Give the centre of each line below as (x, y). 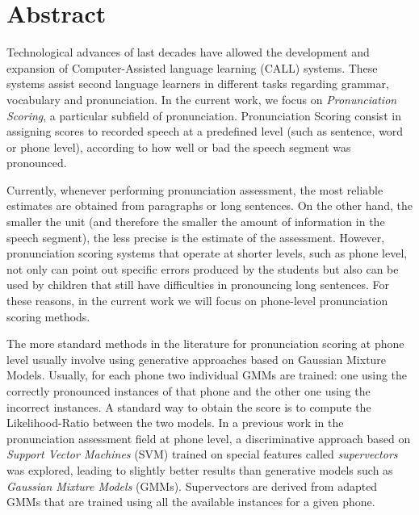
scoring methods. (48, 316)
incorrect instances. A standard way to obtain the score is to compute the (189, 406)
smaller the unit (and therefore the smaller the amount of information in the (196, 222)
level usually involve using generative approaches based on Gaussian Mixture (197, 359)
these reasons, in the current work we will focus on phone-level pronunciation (197, 301)
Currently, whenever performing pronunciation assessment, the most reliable (195, 189)
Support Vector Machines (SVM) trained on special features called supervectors (202, 454)
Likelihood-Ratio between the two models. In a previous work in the (175, 423)
